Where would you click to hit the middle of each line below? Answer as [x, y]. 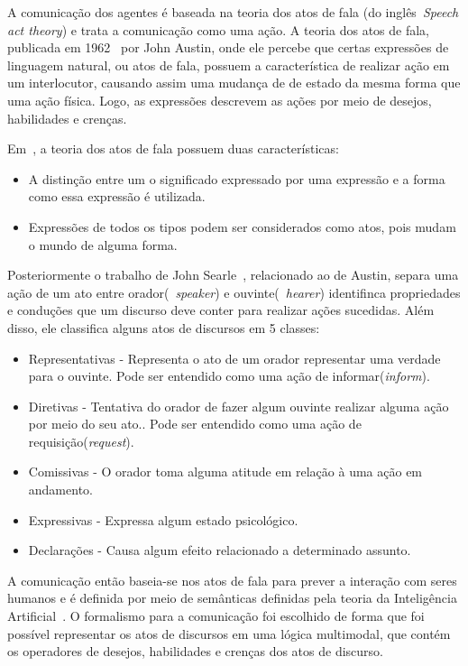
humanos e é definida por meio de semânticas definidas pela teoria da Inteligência [232, 598]
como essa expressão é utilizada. [117, 196]
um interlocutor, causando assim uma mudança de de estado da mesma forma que [234, 83]
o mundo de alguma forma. [103, 244]
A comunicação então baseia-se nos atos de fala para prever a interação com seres [232, 580]
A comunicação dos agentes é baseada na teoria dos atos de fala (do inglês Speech [233, 12]
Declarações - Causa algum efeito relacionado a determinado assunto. [220, 550]
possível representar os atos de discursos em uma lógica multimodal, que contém [229, 633]
